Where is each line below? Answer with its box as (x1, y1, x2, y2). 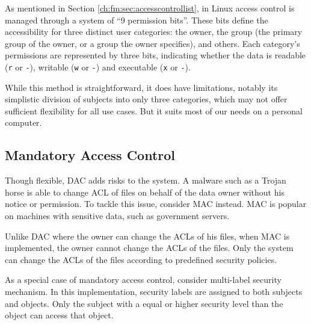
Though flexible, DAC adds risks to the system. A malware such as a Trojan (5, 174, 286, 187)
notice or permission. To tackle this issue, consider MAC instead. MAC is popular (5, 197, 307, 210)
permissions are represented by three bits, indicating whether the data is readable (5, 49, 306, 61)
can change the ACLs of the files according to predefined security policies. (5, 253, 277, 265)
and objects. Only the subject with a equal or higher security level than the (5, 297, 283, 309)
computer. (5, 116, 42, 129)
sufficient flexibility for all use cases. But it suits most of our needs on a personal (5, 104, 303, 117)
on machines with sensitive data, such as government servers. (5, 209, 230, 221)
